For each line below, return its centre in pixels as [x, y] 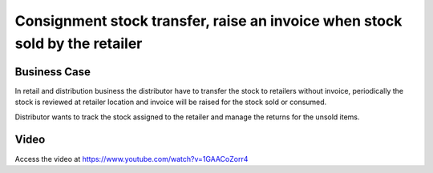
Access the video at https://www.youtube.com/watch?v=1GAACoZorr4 [132, 159]
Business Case [53, 72]
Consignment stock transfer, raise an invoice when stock [208, 21]
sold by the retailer [79, 43]
